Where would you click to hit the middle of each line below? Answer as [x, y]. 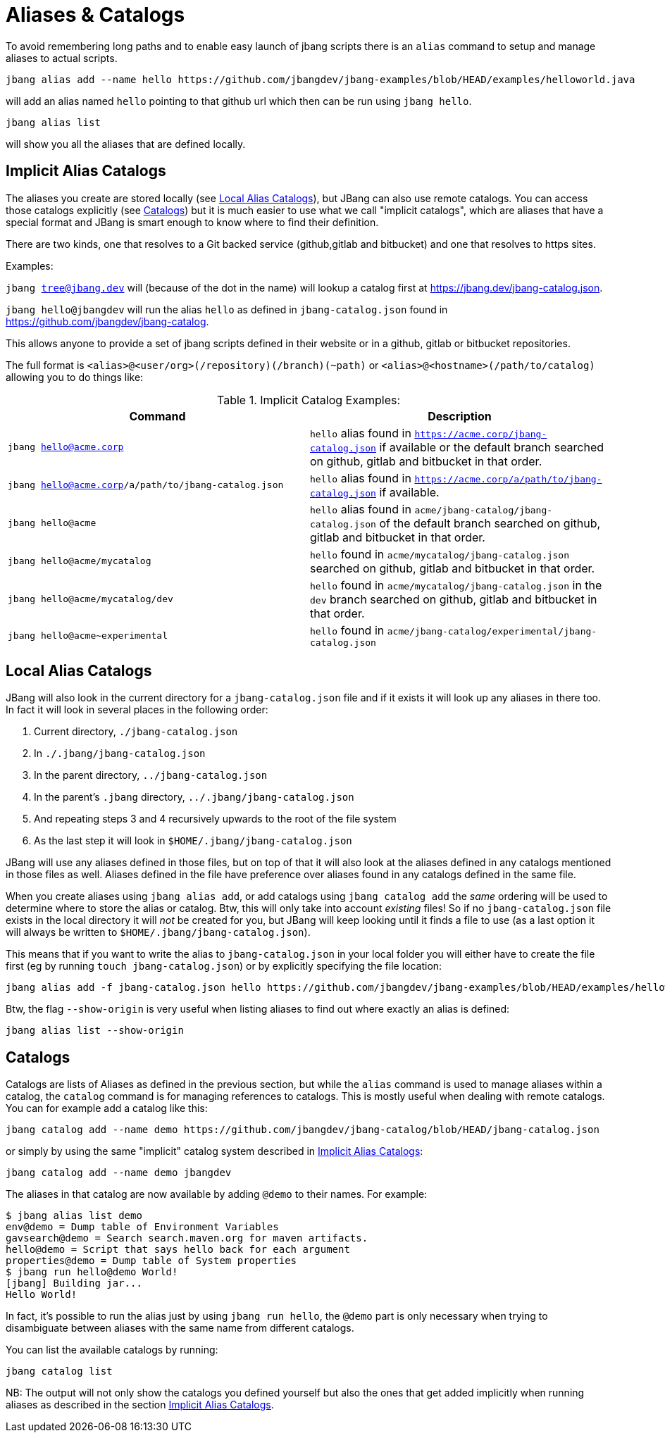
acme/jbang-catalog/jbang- [484, 510]
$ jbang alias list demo [74, 1216]
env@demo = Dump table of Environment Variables [142, 1227]
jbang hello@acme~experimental [88, 635]
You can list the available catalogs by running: [112, 1350]
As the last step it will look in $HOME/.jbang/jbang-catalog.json [193, 841]
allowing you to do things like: [75, 377]
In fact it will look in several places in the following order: [137, 710]
